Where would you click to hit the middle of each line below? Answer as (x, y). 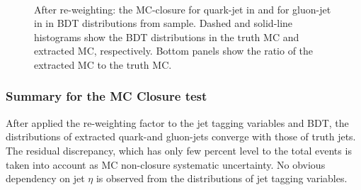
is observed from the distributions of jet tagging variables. (222, 178)
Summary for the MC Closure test (107, 96)
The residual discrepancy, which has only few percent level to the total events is (179, 150)
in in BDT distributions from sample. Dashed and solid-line (164, 23)
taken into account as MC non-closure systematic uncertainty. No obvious (166, 164)
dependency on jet (45, 178)
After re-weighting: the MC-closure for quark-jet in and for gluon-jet (183, 9)
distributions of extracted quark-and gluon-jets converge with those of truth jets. (181, 136)
